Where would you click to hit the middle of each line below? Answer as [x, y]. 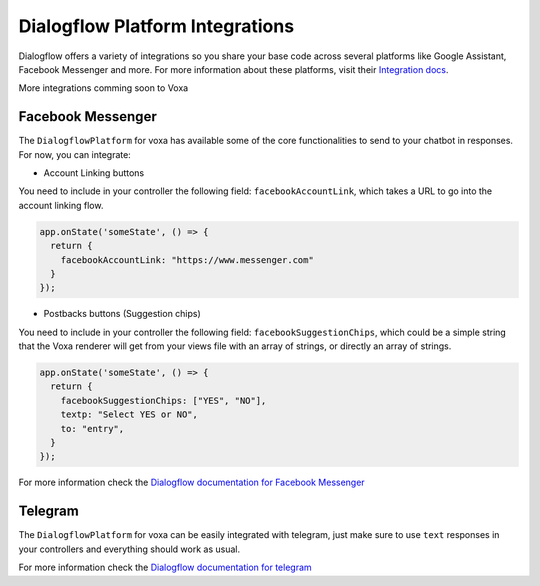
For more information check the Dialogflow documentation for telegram [165, 567]
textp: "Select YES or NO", [129, 414]
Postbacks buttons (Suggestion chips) [122, 314]
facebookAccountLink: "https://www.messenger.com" [187, 259]
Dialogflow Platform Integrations [156, 26]
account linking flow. [61, 205]
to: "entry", [92, 428]
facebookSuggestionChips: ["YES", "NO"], [163, 400]
